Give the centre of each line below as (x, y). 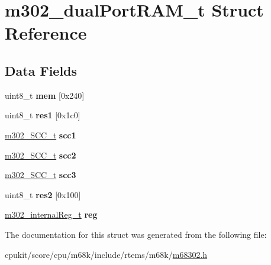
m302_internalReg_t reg (51, 214)
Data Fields (41, 70)
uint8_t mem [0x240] (45, 95)
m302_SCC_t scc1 (41, 135)
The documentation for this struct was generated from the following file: (136, 234)
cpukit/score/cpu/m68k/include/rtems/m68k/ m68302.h (106, 254)
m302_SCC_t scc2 (41, 155)
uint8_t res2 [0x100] (43, 194)
